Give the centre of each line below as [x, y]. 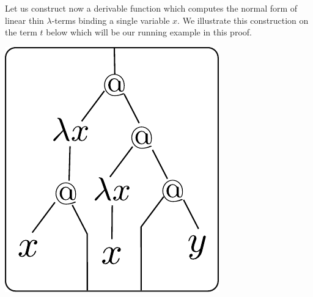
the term [21, 32]
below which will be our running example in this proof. [149, 32]
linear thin [24, 20]
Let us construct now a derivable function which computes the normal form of [151, 8]
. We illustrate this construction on [243, 20]
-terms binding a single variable [111, 20]
